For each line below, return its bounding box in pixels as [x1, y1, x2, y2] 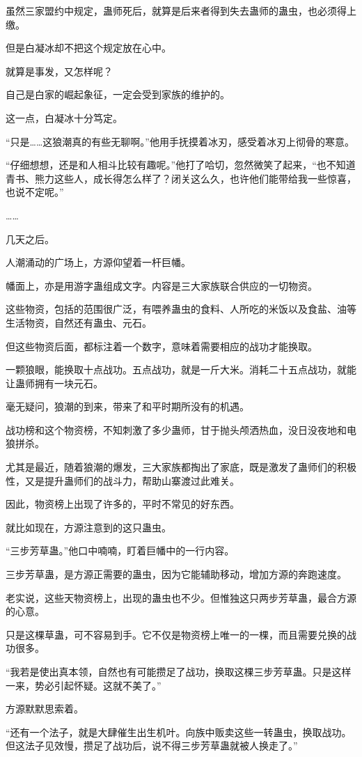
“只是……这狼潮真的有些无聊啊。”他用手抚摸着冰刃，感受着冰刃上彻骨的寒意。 [6, 134, 354, 148]
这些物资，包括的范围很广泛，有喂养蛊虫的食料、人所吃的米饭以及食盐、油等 [6, 302, 356, 316]
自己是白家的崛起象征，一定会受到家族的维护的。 [6, 87, 230, 102]
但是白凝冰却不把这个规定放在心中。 [6, 40, 171, 55]
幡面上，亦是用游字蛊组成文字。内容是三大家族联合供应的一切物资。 [6, 278, 317, 292]
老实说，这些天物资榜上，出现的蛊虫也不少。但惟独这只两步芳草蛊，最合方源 [6, 590, 356, 604]
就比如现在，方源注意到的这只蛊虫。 [6, 520, 171, 534]
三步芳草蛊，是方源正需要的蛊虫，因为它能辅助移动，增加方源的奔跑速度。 [6, 567, 347, 582]
